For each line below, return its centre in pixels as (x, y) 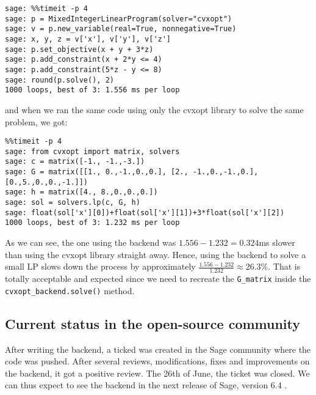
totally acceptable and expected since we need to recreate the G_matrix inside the (158, 279)
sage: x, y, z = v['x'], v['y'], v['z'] (88, 39)
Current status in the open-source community (153, 323)
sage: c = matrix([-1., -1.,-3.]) (75, 162)
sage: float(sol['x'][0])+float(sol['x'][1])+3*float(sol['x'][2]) (145, 212)
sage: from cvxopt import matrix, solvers (92, 151)
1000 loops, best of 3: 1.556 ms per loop (92, 90)
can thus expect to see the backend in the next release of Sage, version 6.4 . (146, 385)
